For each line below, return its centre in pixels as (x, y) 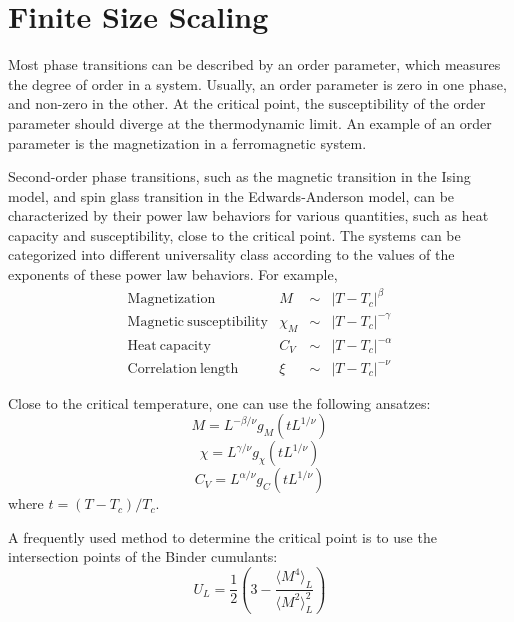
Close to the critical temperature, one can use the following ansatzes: (219, 402)
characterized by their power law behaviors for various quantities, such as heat (248, 215)
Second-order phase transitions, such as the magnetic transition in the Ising (239, 176)
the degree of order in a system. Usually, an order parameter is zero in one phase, (257, 83)
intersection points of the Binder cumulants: (143, 556)
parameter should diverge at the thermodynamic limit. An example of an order (250, 122)
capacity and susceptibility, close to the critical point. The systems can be (234, 234)
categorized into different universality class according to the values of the (231, 254)
